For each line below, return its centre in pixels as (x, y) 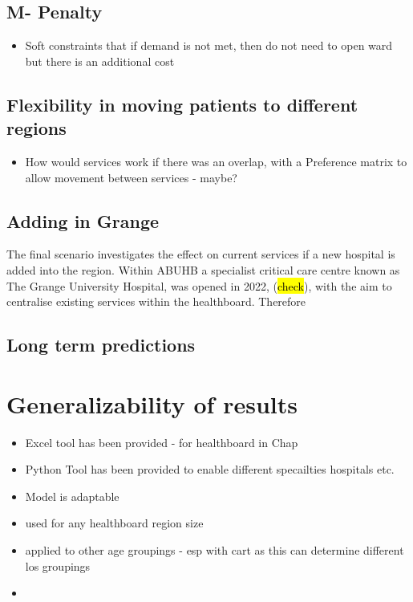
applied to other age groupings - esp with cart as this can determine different (215, 550)
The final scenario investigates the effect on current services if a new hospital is (201, 254)
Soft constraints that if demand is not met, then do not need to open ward (209, 45)
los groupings (58, 565)
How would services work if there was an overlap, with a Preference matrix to (216, 161)
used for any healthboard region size (114, 523)
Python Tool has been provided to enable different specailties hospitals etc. (210, 469)
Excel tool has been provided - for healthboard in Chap (162, 442)
